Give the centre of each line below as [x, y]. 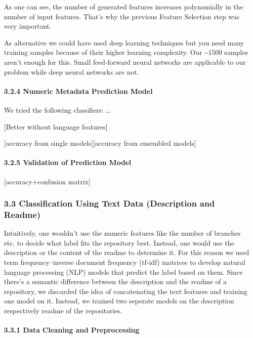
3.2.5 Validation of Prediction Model [68, 162]
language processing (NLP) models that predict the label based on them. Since [123, 272]
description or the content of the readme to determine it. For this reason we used [127, 252]
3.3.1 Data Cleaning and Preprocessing [72, 330]
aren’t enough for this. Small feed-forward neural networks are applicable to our [125, 62]
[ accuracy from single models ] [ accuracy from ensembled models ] [100, 143]
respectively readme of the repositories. [63, 311]
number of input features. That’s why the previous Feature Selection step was [122, 16]
